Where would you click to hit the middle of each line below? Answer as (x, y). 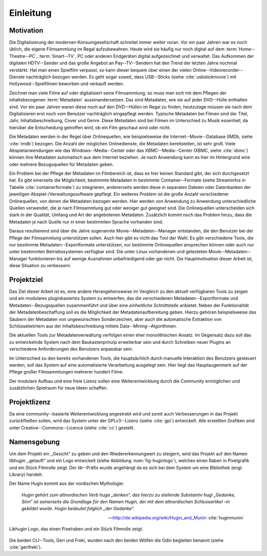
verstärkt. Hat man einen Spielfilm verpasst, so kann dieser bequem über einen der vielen (100, 70)
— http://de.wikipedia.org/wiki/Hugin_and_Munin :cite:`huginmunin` (176, 517)
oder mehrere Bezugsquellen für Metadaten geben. (61, 164)
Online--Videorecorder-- (218, 70)
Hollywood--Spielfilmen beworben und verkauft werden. (67, 84)
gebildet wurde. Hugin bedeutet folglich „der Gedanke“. (78, 509)
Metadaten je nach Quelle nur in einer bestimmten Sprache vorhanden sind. (86, 222)
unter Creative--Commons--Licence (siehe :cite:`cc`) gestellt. (72, 427)
